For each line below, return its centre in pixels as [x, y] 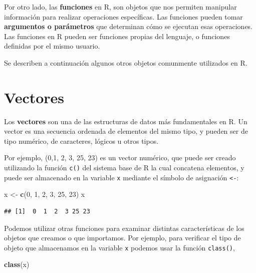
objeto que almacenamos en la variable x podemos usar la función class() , [119, 247]
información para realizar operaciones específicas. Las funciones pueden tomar [123, 16]
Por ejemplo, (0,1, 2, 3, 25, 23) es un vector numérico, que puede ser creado [120, 158]
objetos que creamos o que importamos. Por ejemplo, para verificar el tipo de [122, 238]
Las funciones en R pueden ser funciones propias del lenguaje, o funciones [117, 36]
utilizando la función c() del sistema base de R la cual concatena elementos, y [124, 168]
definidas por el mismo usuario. [52, 46]
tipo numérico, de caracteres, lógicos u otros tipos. [81, 141]
